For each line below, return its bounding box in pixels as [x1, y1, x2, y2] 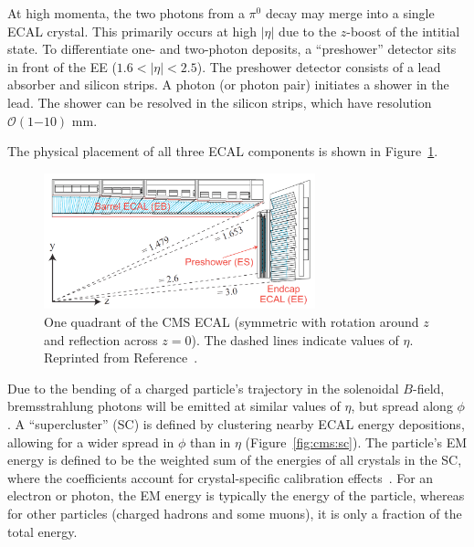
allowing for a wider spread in [7, 432, 174, 451]
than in [189, 432, 231, 451]
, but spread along [351, 396, 453, 416]
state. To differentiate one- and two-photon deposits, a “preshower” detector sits [7, 39, 457, 58]
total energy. [7, 521, 78, 541]
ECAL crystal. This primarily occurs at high [7, 21, 258, 40]
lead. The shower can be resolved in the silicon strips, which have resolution [7, 92, 432, 111]
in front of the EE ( [7, 57, 117, 76]
